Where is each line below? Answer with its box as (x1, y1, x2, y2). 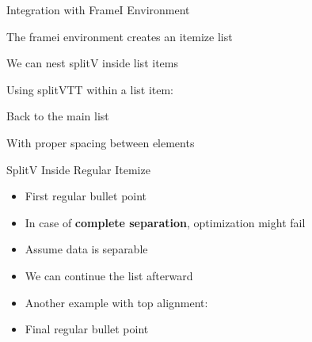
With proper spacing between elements (6, 134, 195, 150)
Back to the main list (6, 108, 109, 124)
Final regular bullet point (25, 321, 149, 337)
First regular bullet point (25, 188, 147, 204)
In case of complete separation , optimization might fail (25, 214, 306, 230)
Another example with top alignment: (25, 294, 208, 310)
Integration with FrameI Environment (6, 2, 190, 17)
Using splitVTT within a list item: (6, 81, 174, 97)
